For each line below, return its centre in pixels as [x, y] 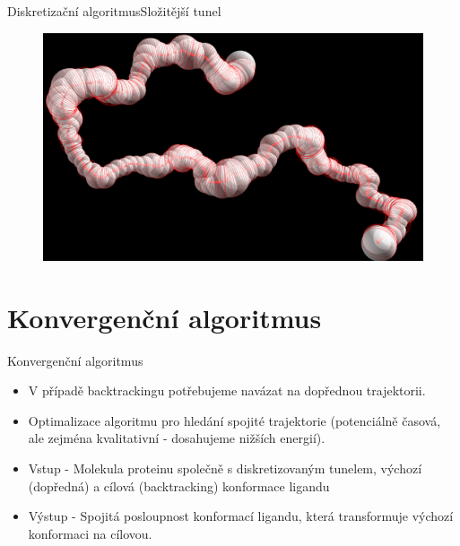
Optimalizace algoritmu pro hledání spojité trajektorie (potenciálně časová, [234, 420]
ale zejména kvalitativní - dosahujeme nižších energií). [177, 438]
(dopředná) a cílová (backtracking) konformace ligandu [179, 485]
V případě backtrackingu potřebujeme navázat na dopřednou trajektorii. [227, 390]
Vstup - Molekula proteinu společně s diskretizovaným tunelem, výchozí [225, 468]
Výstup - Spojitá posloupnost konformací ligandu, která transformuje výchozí [241, 516]
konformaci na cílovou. [90, 533]
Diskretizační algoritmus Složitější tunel [114, 11]
